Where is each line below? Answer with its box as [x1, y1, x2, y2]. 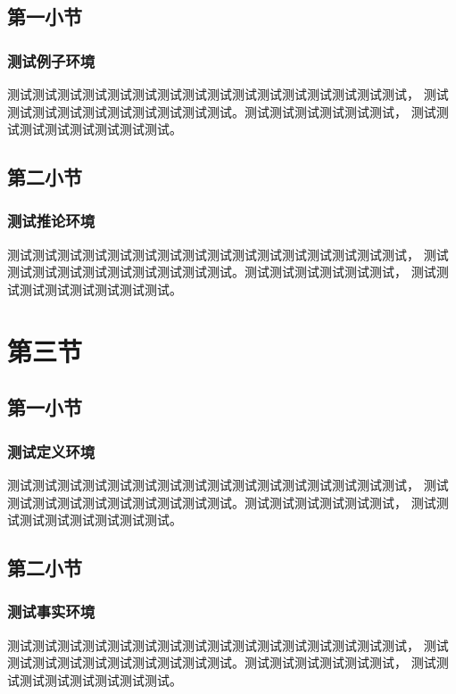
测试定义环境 [7, 440, 95, 462]
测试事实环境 [7, 600, 95, 623]
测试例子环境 [7, 49, 95, 71]
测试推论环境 [7, 210, 95, 232]
